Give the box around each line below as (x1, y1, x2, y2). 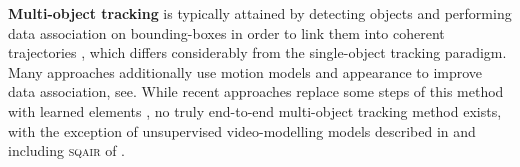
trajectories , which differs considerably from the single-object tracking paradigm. (8, 42, 507, 63)
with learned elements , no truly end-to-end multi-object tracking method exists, (8, 100, 502, 121)
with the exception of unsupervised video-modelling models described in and (8, 120, 476, 141)
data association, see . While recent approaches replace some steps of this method (8, 81, 504, 102)
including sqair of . (8, 140, 126, 161)
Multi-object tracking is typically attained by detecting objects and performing (8, 3, 512, 23)
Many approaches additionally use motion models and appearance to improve (8, 61, 483, 82)
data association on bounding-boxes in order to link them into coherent (8, 22, 445, 43)
